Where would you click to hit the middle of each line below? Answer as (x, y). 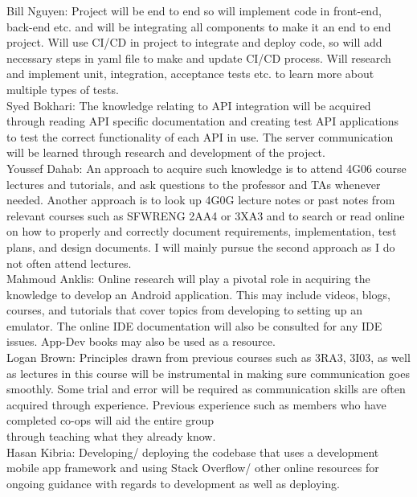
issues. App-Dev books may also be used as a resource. (141, 341)
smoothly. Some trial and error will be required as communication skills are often (206, 389)
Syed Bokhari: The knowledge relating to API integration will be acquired (189, 105)
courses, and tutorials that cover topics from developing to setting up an (185, 310)
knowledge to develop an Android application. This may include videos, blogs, (198, 294)
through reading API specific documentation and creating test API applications (203, 121)
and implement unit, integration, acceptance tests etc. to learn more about (190, 74)
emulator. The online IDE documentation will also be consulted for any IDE (194, 325)
